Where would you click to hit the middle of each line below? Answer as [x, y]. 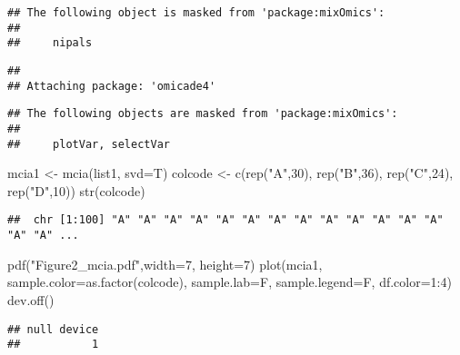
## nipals [50, 43]
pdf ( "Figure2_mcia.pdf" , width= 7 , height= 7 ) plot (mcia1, [165, 264]
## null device [53, 329]
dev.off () [31, 299]
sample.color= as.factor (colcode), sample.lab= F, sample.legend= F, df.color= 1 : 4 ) [230, 282]
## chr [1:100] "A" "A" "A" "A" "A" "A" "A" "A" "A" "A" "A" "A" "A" [225, 220]
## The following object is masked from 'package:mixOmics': [196, 13]
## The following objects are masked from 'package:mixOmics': [203, 114]
